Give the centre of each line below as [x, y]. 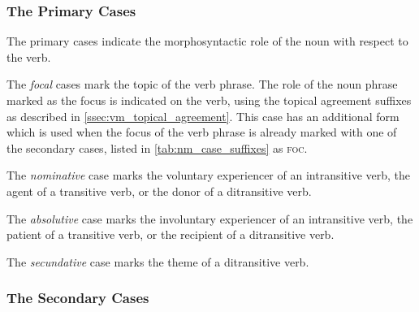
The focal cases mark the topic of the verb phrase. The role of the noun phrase [202, 84]
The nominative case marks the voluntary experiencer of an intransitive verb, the [209, 175]
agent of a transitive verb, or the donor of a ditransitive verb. [159, 191]
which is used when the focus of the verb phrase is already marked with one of [202, 132]
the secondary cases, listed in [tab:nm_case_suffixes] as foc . [157, 147]
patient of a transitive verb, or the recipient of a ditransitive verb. [171, 234]
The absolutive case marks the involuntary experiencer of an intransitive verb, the [210, 218]
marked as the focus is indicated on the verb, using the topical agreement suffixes [209, 100]
